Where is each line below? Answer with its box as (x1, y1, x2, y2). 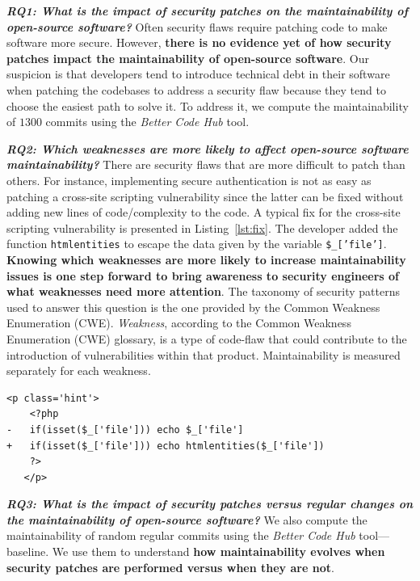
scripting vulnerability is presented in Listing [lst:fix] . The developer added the (6, 219, 398, 236)
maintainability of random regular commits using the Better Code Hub (6, 527, 355, 544)
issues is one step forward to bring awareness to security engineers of (6, 267, 400, 284)
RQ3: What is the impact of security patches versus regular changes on (6, 495, 414, 512)
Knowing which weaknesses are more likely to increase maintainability (6, 251, 406, 267)
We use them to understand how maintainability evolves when (52, 543, 385, 560)
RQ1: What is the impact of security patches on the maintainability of (6, 2, 409, 19)
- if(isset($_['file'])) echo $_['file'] (6, 423, 244, 436)
